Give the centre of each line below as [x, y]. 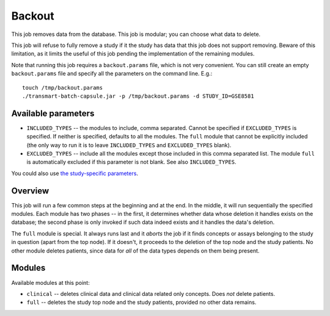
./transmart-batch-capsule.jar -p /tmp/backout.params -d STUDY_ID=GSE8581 [138, 96]
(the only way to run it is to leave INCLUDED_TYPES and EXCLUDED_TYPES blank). [129, 145]
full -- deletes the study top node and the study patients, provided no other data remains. [141, 303]
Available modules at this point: [50, 282]
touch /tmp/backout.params [63, 88]
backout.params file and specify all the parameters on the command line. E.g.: [112, 74]
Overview [30, 191]
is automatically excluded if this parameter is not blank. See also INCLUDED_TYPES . [131, 162]
